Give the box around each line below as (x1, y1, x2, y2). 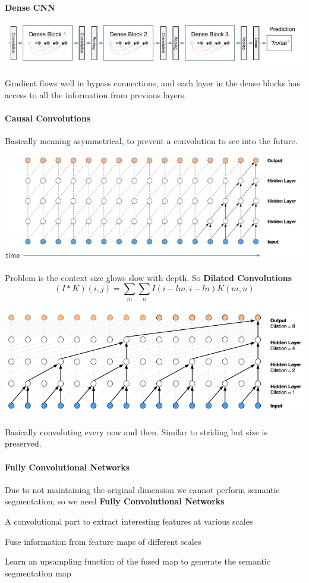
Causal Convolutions (5, 112, 91, 124)
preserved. (5, 437, 42, 450)
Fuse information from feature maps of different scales (5, 535, 201, 547)
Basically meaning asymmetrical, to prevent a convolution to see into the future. (5, 135, 298, 147)
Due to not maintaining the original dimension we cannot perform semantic (5, 483, 280, 495)
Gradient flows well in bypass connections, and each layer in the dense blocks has (5, 77, 300, 89)
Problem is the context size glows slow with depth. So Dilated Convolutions (5, 271, 292, 283)
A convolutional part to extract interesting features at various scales (5, 515, 253, 527)
